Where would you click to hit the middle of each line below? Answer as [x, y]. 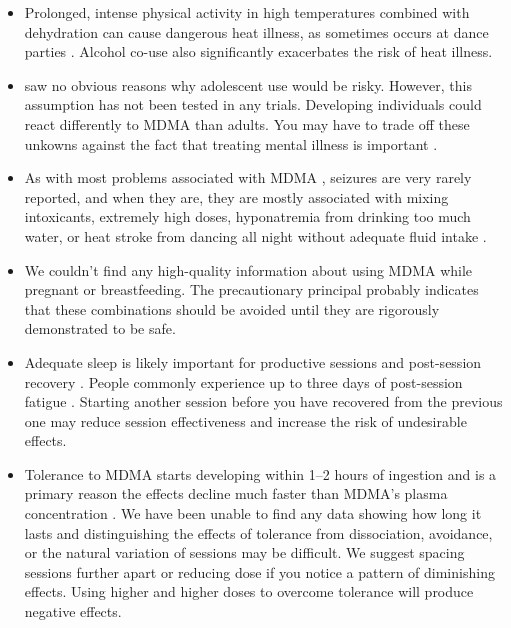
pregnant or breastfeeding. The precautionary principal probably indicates [251, 289]
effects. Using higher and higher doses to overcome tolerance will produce [249, 591]
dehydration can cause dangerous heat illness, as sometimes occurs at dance [256, 31]
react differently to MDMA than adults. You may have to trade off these [247, 123]
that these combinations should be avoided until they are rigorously [232, 308]
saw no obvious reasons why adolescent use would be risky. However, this [248, 84]
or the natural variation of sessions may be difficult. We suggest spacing [244, 552]
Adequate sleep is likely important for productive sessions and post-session [253, 361]
